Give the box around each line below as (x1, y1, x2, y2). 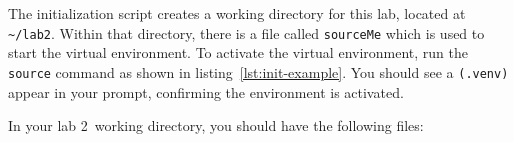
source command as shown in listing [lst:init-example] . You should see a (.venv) (8, 61, 509, 82)
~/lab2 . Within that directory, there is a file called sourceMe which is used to (8, 22, 485, 43)
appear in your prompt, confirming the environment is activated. (8, 81, 404, 102)
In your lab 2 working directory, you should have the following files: (8, 115, 424, 136)
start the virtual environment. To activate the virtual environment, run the (8, 42, 469, 63)
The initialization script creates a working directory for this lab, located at (8, 3, 466, 23)
